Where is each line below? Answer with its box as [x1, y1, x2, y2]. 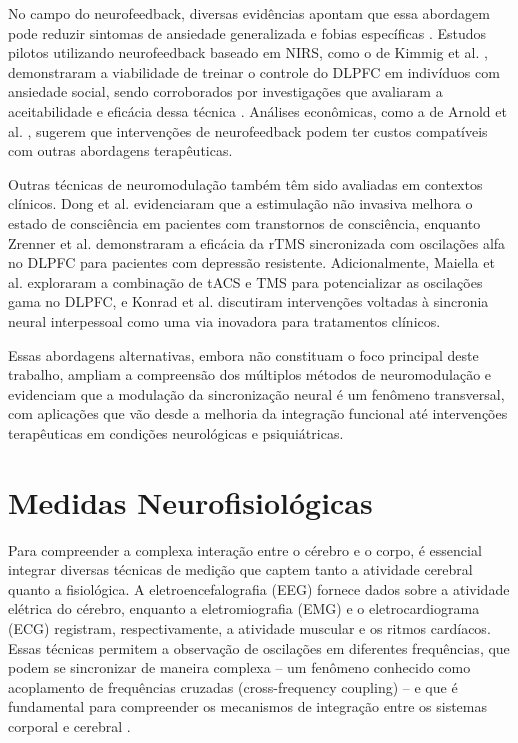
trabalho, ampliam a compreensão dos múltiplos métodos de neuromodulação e [8, 364, 492, 385]
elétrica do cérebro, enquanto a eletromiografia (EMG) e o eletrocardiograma [8, 598, 480, 619]
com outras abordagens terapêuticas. [8, 140, 233, 161]
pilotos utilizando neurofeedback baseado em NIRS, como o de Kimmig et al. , [8, 42, 488, 63]
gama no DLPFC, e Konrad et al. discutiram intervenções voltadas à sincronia [8, 291, 489, 312]
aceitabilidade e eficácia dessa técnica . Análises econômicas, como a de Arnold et [8, 100, 507, 121]
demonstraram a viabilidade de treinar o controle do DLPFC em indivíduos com [8, 61, 500, 82]
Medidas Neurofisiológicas [8, 481, 373, 522]
